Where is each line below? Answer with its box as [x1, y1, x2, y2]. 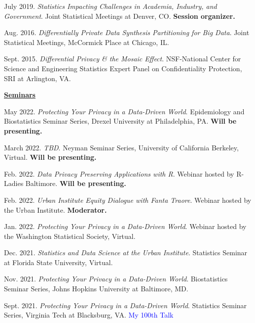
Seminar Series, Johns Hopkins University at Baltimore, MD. [4, 283, 188, 294]
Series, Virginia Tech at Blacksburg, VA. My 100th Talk [4, 310, 174, 320]
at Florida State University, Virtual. [4, 257, 113, 267]
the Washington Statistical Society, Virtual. [4, 231, 136, 241]
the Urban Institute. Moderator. [4, 204, 107, 215]
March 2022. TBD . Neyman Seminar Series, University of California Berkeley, [4, 142, 239, 152]
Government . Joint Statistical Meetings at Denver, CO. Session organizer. [4, 10, 235, 21]
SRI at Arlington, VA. [4, 73, 71, 83]
